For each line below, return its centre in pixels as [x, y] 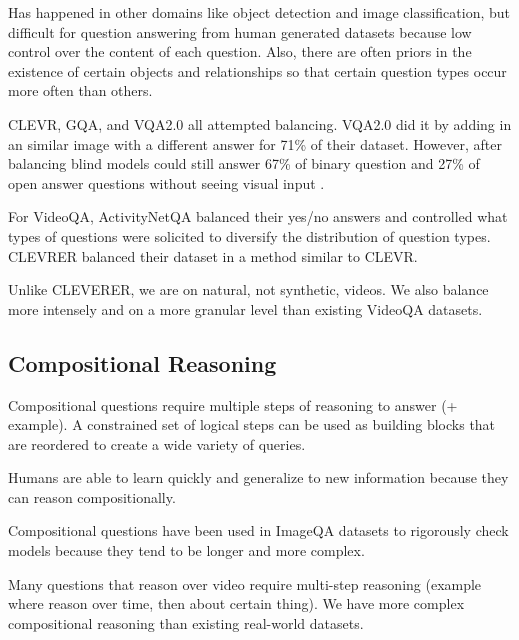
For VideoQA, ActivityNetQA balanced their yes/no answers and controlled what [258, 216]
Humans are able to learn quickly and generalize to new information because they [258, 477]
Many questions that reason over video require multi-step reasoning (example [245, 583]
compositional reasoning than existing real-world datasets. [186, 622]
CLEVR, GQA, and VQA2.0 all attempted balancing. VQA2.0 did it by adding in [260, 123]
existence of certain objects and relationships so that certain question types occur [257, 70]
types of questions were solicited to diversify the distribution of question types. [249, 235]
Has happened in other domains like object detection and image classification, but [259, 12]
